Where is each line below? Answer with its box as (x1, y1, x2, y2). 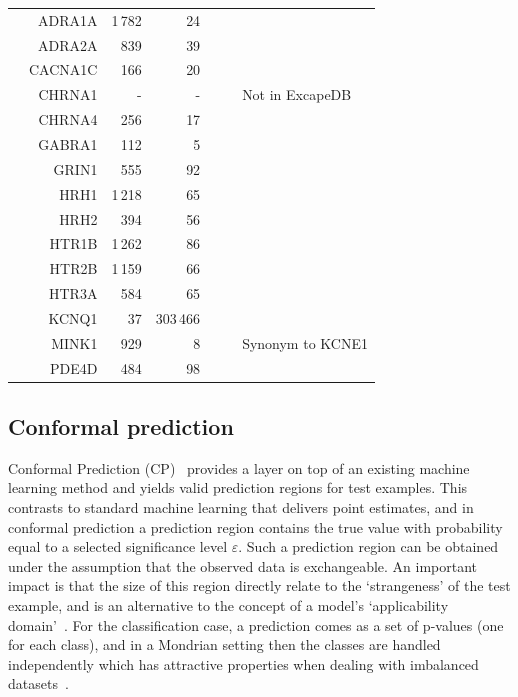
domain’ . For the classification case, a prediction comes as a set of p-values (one (8, 614, 504, 635)
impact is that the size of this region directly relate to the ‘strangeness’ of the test (8, 575, 511, 596)
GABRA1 (38, 133, 98, 154)
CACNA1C (29, 59, 98, 80)
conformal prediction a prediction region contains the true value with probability (8, 516, 503, 537)
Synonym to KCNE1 (242, 332, 368, 353)
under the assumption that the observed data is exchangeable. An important (8, 555, 478, 576)
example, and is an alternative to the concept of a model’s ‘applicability (8, 595, 449, 616)
